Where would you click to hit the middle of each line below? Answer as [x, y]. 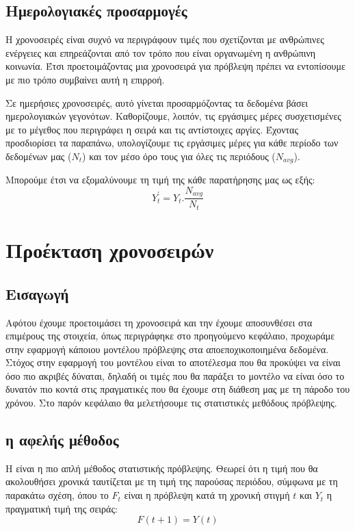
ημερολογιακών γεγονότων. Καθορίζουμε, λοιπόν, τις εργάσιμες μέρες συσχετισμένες [173, 116]
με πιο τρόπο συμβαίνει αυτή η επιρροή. [85, 79]
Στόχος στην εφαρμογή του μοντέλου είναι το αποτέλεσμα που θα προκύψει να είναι [173, 362]
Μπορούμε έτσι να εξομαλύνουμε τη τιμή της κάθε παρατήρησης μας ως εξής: [160, 180]
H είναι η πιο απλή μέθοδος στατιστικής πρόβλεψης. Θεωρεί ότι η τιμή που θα [162, 468]
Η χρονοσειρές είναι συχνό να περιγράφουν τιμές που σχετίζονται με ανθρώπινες [165, 39]
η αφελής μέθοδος [62, 440]
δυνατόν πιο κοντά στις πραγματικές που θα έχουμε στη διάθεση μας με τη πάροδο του [178, 389]
